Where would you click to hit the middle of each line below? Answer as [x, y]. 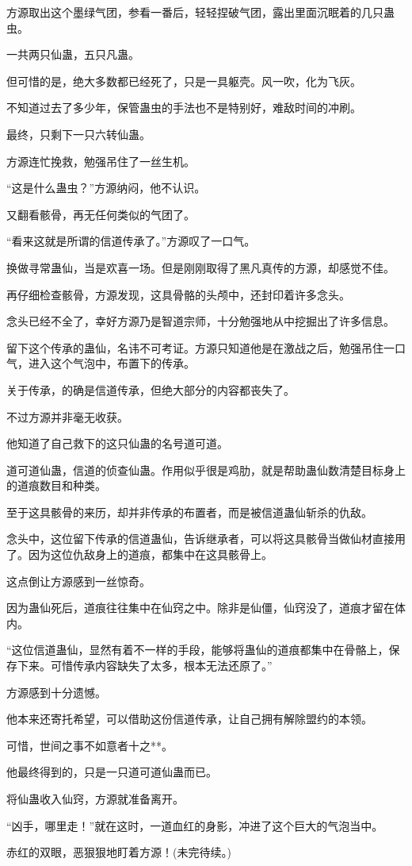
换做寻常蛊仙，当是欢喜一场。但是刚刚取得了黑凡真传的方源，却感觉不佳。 [200, 267]
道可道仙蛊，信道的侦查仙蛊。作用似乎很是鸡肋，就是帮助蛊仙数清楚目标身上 [206, 470]
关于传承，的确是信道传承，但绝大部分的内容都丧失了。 [151, 389]
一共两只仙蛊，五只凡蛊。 [73, 54]
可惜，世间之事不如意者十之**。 [90, 745]
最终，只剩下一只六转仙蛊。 [78, 134]
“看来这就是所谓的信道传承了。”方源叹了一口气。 [131, 241]
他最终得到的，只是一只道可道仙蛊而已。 [112, 772]
